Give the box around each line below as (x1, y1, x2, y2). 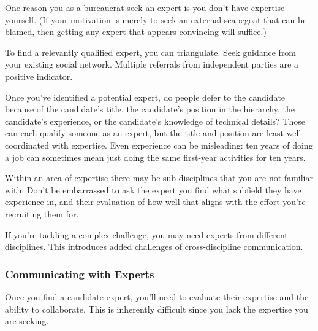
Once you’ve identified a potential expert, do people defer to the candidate (5, 90, 286, 103)
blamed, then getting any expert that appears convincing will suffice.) (5, 25, 267, 38)
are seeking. (5, 314, 49, 327)
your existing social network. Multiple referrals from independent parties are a (5, 58, 298, 71)
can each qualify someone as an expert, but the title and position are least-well (5, 127, 301, 139)
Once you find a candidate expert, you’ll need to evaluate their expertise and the (5, 290, 309, 303)
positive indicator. (5, 69, 73, 82)
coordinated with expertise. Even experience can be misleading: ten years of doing (5, 138, 313, 151)
